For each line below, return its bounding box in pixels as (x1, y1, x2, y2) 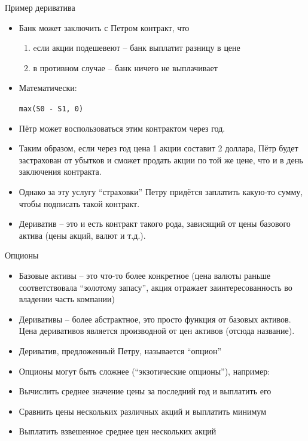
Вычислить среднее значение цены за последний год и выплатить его (19, 385, 272, 397)
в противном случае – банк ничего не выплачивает (33, 61, 218, 74)
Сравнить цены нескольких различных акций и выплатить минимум (19, 404, 267, 417)
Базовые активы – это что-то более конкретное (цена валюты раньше (19, 269, 271, 281)
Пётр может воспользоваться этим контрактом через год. (19, 121, 225, 134)
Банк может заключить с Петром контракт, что (19, 21, 190, 34)
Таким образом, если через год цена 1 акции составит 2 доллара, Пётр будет (19, 142, 298, 154)
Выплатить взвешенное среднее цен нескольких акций (19, 425, 216, 437)
